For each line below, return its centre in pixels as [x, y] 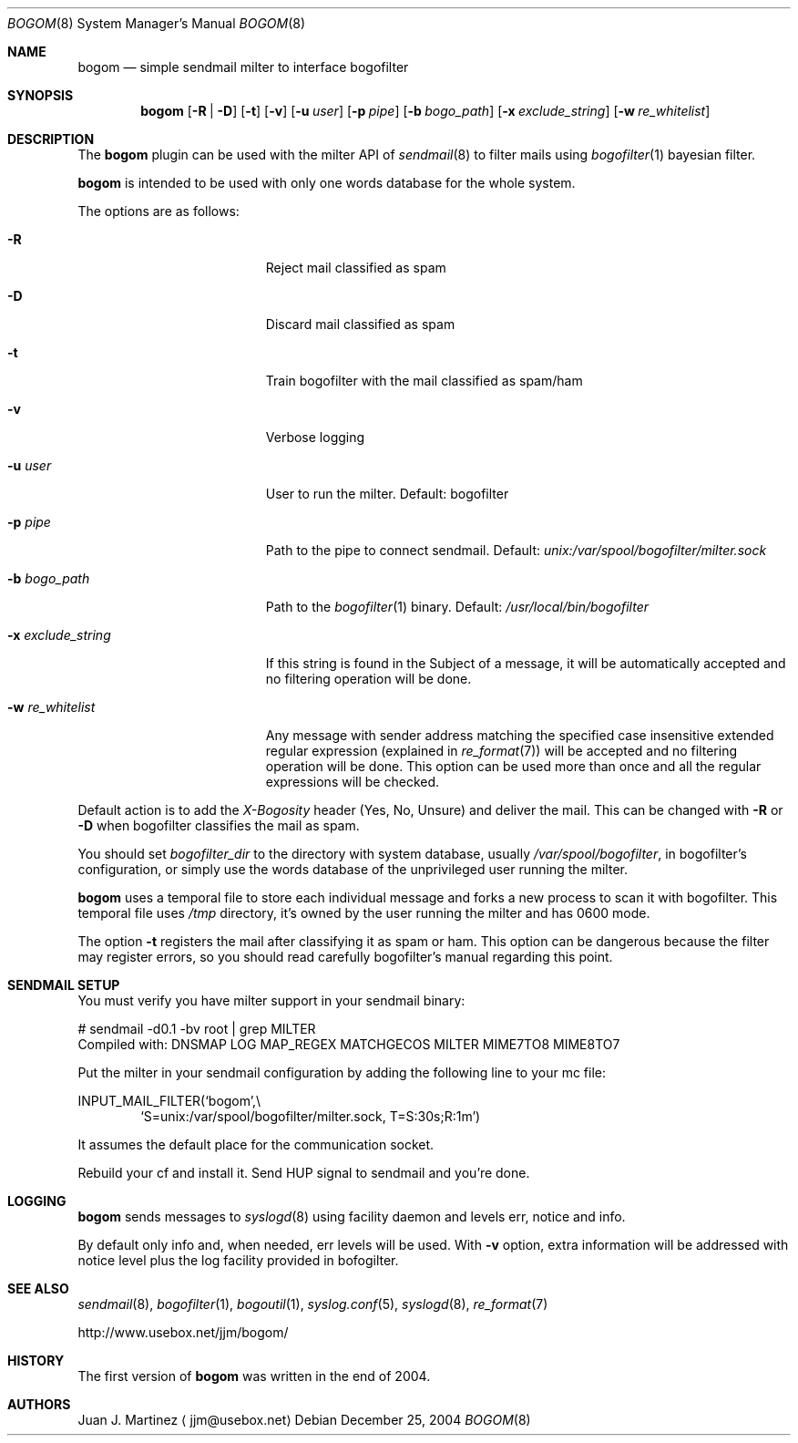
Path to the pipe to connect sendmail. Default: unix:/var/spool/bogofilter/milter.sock [516, 550]
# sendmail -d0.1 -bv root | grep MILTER [197, 1029]
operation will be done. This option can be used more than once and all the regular [513, 766]
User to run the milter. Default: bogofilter [387, 494]
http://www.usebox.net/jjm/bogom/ [183, 1332]
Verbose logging [315, 437]
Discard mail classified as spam [360, 324]
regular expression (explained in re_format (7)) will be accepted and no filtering [501, 751]
